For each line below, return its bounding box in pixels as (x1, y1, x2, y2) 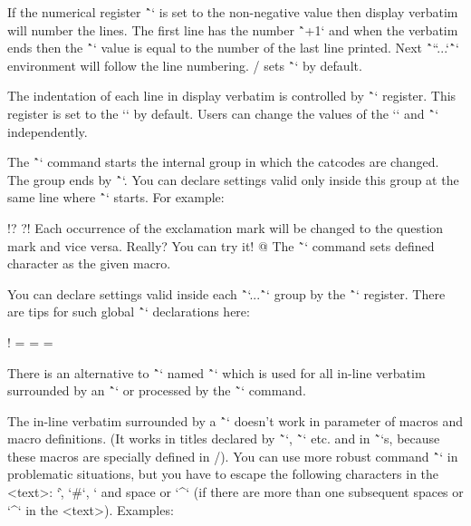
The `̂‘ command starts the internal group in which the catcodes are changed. (7, 152, 439, 171)
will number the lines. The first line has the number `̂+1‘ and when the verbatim (7, 20, 458, 39)
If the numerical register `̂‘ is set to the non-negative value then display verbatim (7, 3, 458, 21)
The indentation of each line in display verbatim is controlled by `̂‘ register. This (7, 86, 457, 105)
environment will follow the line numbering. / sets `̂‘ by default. (7, 55, 362, 74)
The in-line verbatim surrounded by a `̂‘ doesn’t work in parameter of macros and (7, 411, 463, 430)
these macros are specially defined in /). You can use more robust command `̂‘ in (7, 446, 458, 465)
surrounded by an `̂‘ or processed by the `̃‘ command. (7, 381, 306, 400)
